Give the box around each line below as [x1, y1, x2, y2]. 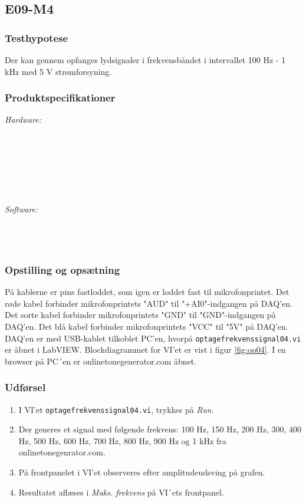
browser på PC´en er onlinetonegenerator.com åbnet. [5, 355, 197, 367]
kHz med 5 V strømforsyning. [5, 65, 112, 77]
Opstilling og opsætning [5, 262, 120, 277]
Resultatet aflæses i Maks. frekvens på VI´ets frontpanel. [18, 485, 224, 498]
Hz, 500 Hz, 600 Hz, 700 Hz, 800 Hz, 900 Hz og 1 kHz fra [18, 434, 226, 447]
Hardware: [5, 113, 42, 126]
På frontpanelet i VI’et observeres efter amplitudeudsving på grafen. [18, 466, 265, 478]
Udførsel [5, 380, 46, 395]
